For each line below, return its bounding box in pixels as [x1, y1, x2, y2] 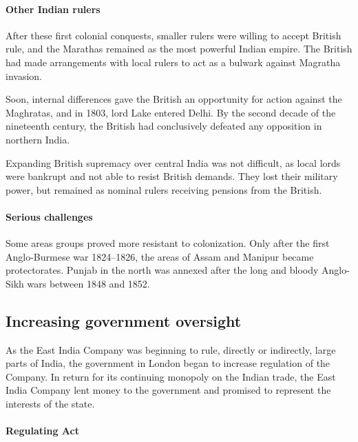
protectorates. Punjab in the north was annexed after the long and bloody [6, 263, 319, 277]
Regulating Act [6, 423, 79, 438]
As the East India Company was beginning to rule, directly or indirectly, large [6, 342, 336, 356]
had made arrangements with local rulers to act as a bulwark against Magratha [6, 54, 341, 69]
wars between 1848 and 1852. [27, 276, 150, 290]
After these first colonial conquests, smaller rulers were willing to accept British [6, 28, 341, 42]
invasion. [6, 68, 42, 83]
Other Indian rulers [6, 1, 101, 16]
